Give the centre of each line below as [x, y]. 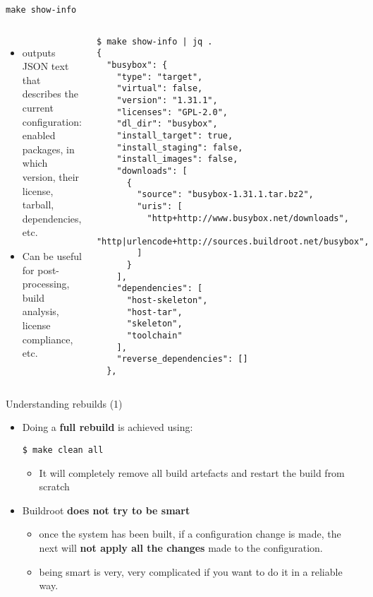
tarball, [38, 205]
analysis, [41, 311]
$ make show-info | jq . [154, 41]
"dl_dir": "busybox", [167, 124]
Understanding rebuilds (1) [64, 403]
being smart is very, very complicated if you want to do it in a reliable [191, 571]
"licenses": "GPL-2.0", [172, 112]
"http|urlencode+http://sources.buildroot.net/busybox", [233, 241]
